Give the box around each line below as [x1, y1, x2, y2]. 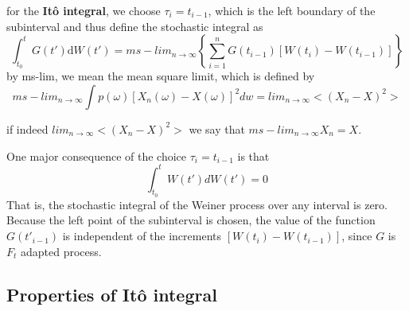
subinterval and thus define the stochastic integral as [6, 17, 263, 34]
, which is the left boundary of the [208, 2, 376, 18]
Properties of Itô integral [6, 282, 217, 306]
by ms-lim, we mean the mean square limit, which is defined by [6, 68, 315, 84]
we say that [189, 120, 245, 137]
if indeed [6, 120, 49, 137]
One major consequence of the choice [6, 147, 187, 164]
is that [237, 147, 270, 164]
